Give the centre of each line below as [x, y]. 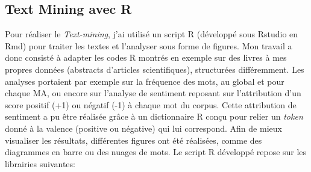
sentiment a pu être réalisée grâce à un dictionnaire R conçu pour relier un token [154, 116]
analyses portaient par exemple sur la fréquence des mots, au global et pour [145, 81]
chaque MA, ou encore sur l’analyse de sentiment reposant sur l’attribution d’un [153, 93]
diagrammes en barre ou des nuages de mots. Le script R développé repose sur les [156, 152]
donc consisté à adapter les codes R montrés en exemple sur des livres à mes [146, 57]
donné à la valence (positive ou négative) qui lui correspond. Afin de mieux [143, 128]
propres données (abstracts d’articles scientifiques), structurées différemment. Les [155, 69]
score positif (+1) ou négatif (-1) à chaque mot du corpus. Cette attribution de [151, 104]
